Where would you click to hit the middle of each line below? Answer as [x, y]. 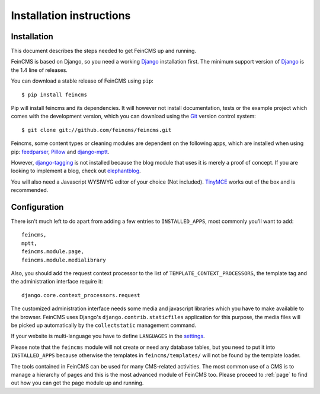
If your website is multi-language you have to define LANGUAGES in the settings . [108, 336]
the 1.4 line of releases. [39, 70]
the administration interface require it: [57, 282]
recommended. [30, 190]
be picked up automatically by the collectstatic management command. [104, 325]
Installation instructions [71, 15]
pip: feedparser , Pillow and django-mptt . [60, 152]
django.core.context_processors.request [81, 295]
